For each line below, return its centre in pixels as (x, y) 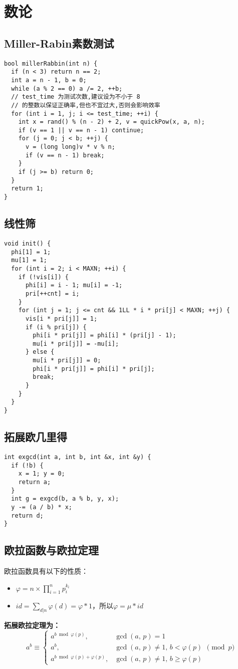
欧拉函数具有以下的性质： (46, 571)
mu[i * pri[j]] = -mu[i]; (76, 344)
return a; (35, 482)
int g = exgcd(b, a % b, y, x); (65, 499)
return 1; (27, 189)
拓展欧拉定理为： (32, 625)
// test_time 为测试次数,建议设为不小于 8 (76, 97)
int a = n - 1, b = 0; (49, 80)
